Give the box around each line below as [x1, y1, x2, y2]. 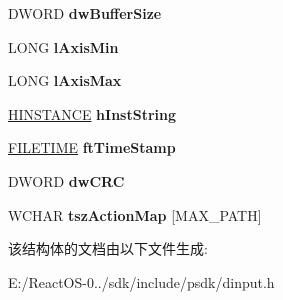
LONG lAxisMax [8, 70, 122, 91]
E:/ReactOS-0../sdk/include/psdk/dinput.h [8, 271, 275, 292]
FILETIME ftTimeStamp [8, 137, 176, 158]
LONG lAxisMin [8, 36, 119, 57]
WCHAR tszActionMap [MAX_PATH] [8, 204, 262, 225]
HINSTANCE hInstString [8, 103, 177, 124]
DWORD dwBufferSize [8, 3, 162, 23]
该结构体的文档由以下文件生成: [8, 238, 208, 259]
